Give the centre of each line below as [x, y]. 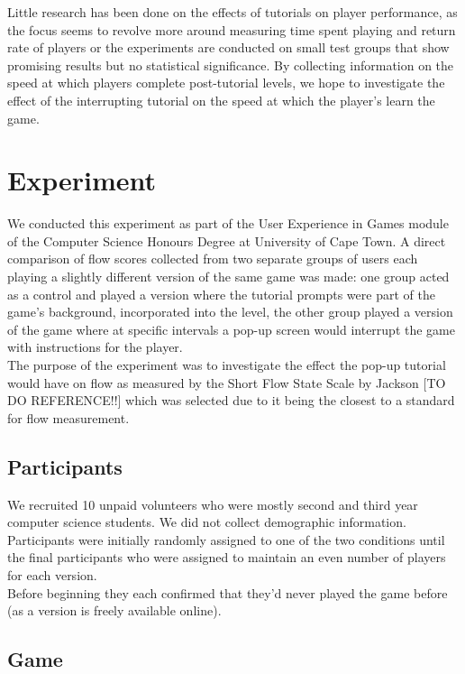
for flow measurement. [68, 417]
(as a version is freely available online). [114, 610]
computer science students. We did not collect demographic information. [207, 522]
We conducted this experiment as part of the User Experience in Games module [228, 223]
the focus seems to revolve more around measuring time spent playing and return [232, 29]
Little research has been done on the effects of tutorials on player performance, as [232, 12]
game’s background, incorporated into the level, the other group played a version [230, 312]
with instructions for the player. [95, 347]
